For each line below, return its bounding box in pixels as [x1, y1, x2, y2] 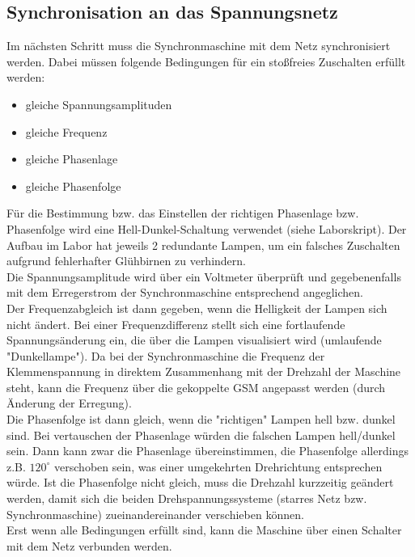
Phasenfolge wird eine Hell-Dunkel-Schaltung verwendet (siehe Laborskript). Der [6, 220, 407, 237]
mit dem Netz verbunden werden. [6, 537, 172, 554]
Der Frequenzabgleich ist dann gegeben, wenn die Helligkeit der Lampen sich [6, 299, 387, 316]
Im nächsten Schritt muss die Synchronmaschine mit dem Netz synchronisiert [6, 37, 391, 54]
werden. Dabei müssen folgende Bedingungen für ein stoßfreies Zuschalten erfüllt [6, 53, 406, 70]
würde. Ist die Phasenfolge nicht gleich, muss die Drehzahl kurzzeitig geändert [6, 474, 394, 491]
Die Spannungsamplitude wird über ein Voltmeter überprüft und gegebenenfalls [6, 268, 401, 285]
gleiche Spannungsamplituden [25, 95, 172, 112]
